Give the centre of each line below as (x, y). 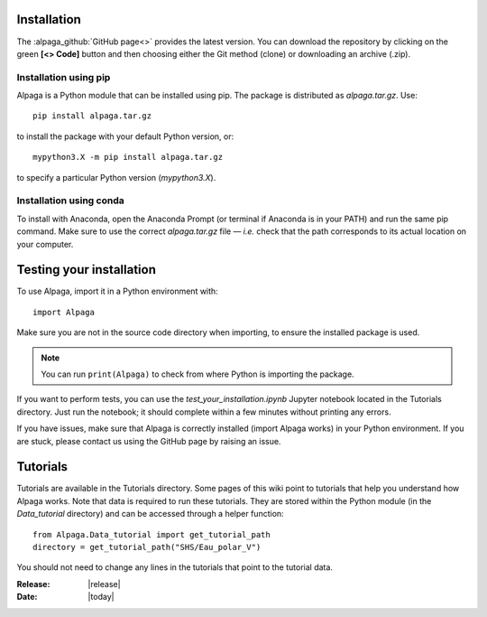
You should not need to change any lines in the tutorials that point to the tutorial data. (175, 567)
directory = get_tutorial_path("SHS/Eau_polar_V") (147, 547)
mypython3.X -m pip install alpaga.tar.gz (128, 157)
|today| (101, 597)
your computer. (45, 244)
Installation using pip (64, 77)
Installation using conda (71, 201)
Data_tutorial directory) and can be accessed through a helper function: (150, 514)
